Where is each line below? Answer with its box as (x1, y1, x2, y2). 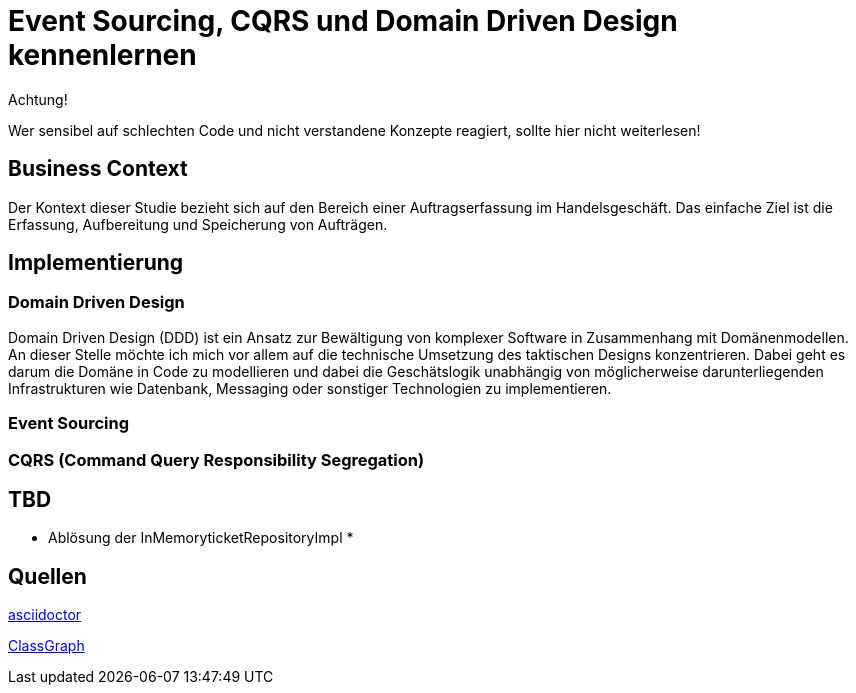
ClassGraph (8, 637, 85, 655)
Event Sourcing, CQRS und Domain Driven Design (8, 4, 678, 38)
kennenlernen (8, 38, 197, 72)
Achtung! (8, 90, 68, 108)
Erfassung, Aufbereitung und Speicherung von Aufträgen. (8, 215, 388, 233)
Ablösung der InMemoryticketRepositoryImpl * (48, 529, 354, 547)
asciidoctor (8, 606, 82, 624)
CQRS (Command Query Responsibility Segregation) (8, 449, 425, 470)
